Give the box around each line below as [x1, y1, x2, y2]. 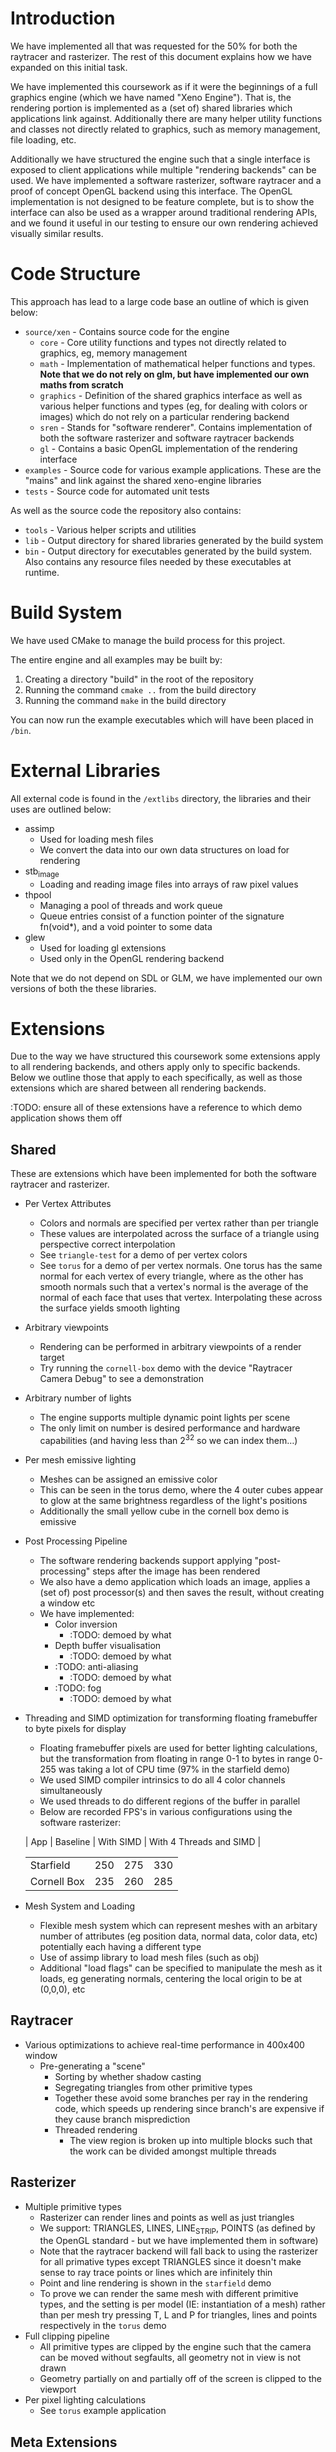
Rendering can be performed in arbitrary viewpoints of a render [39, 1341, 302, 1353]
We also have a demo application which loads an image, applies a [39, 1575, 311, 1587]
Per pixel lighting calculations [24, 2394, 147, 2406]
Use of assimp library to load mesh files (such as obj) [39, 1951, 260, 1963]
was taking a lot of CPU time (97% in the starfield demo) [58, 1763, 291, 1775]
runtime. [24, 566, 60, 578]
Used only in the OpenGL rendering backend [39, 952, 225, 964]
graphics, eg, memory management [39, 347, 188, 359]
